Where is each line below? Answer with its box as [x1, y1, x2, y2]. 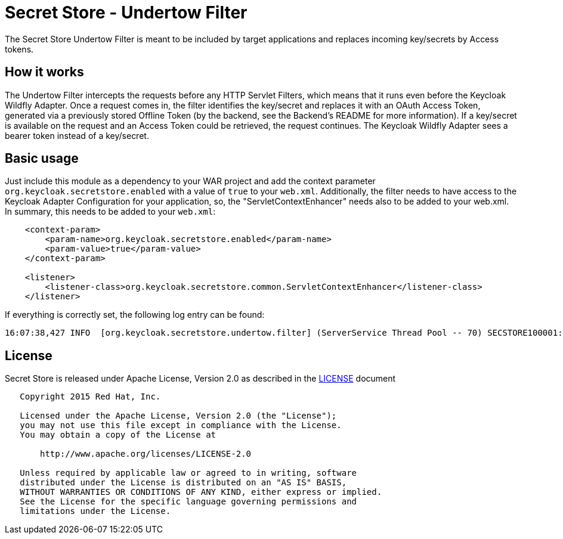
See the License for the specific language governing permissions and [20, 497, 357, 507]
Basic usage [5, 151, 79, 166]
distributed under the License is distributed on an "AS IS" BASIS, [20, 478, 347, 488]
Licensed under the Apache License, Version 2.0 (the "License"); [20, 411, 337, 421]
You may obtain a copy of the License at [20, 430, 216, 440]
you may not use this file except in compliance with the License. [20, 420, 342, 430]
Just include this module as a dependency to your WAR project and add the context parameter [5, 176, 376, 187]
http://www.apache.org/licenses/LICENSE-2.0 [40, 449, 252, 459]
